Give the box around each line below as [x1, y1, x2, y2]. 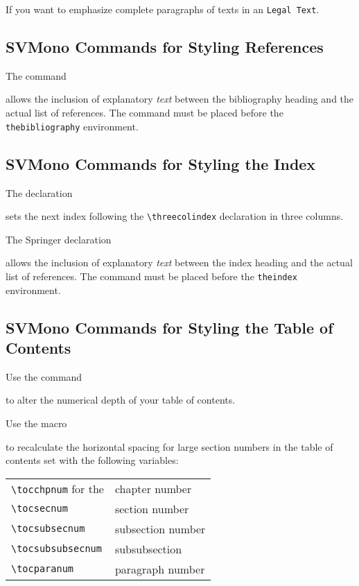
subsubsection [114, 540, 182, 557]
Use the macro [6, 415, 67, 430]
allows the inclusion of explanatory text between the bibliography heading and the [6, 92, 354, 106]
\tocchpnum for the [11, 480, 104, 497]
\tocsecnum [11, 503, 68, 515]
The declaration [6, 185, 73, 200]
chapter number [114, 480, 192, 497]
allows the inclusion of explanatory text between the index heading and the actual [6, 255, 353, 270]
